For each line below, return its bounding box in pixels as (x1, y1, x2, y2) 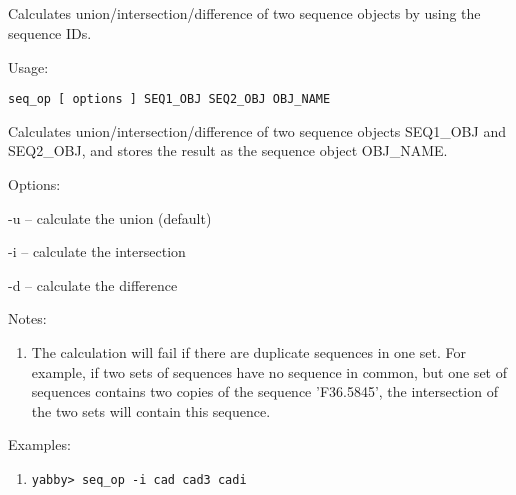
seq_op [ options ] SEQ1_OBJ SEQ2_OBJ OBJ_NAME (8, 92, 331, 107)
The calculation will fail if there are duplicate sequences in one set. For (31, 341, 466, 362)
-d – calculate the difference (8, 274, 178, 295)
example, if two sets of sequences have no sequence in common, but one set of (31, 361, 507, 382)
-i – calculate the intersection (8, 241, 186, 262)
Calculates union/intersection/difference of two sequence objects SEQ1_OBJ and (8, 120, 506, 141)
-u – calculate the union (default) (8, 207, 212, 228)
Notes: (8, 308, 47, 329)
